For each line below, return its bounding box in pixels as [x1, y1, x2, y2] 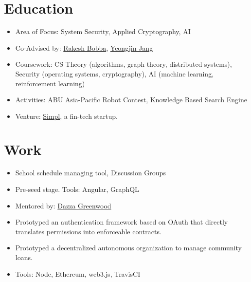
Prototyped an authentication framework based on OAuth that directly [15, 217, 228, 227]
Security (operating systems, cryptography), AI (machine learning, [15, 68, 214, 78]
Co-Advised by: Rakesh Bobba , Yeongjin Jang [15, 42, 153, 53]
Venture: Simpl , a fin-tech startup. [15, 111, 118, 121]
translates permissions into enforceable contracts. [15, 226, 161, 236]
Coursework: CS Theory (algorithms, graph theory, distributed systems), [15, 59, 232, 69]
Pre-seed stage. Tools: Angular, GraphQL [15, 184, 139, 194]
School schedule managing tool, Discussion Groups [15, 168, 166, 178]
